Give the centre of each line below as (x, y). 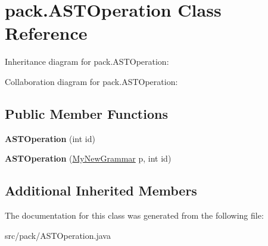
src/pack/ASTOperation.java (58, 235)
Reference (46, 33)
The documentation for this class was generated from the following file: (134, 215)
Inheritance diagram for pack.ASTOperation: (87, 61)
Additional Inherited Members (101, 190)
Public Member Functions (86, 113)
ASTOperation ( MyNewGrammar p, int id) (88, 158)
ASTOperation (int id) (50, 138)
